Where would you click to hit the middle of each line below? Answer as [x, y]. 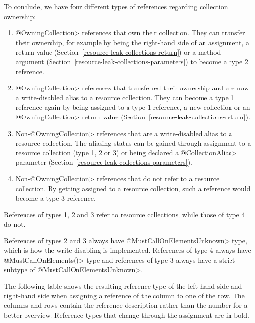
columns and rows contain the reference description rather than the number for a [126, 305]
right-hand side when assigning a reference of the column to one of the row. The [124, 295]
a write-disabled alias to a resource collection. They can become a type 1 [125, 97]
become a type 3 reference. [55, 198]
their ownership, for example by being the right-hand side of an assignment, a [132, 42]
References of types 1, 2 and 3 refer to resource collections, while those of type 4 [125, 214]
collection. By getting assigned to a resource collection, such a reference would [133, 188]
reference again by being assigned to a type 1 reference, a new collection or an [133, 107]
